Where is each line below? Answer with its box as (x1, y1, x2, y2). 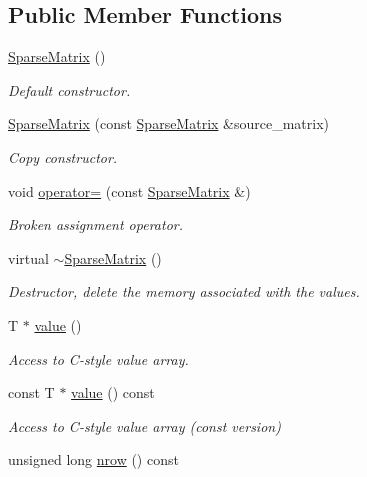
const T (8, 382, 55, 403)
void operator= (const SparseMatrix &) (8, 180, 251, 201)
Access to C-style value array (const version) (8, 415, 281, 436)
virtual (8, 247, 49, 268)
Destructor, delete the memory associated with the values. (8, 281, 360, 302)
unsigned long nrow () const (8, 449, 179, 470)
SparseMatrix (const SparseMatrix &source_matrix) (8, 113, 330, 134)
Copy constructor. (8, 146, 118, 167)
